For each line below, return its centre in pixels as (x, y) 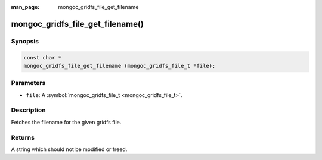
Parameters (28, 83)
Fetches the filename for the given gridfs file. (66, 122)
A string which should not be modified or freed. (69, 149)
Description (28, 110)
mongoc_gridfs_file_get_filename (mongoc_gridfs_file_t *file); (120, 66)
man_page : (25, 7)
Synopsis (25, 41)
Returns (23, 137)
